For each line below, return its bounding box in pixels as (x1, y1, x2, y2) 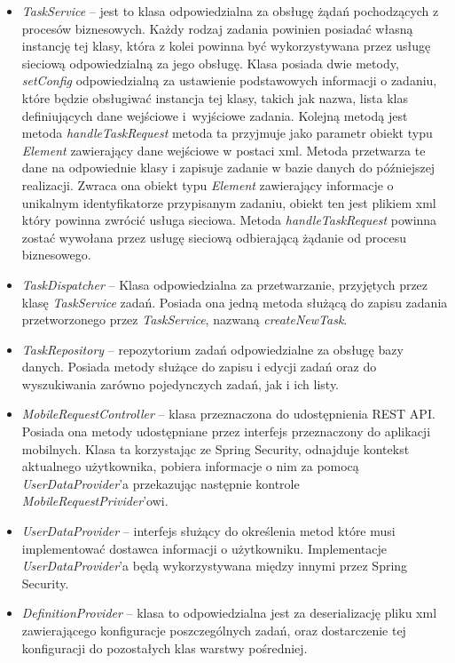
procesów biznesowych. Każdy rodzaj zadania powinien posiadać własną (21, 19, 413, 37)
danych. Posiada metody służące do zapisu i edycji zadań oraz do (21, 357, 377, 376)
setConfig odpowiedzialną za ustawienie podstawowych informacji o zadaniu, (21, 71, 437, 90)
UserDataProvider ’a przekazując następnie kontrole (21, 474, 300, 492)
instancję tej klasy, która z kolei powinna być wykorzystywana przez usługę (21, 36, 431, 55)
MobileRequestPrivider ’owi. (21, 491, 169, 510)
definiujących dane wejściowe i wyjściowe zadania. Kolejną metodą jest (21, 106, 408, 124)
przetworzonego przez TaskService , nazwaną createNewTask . (21, 310, 348, 329)
